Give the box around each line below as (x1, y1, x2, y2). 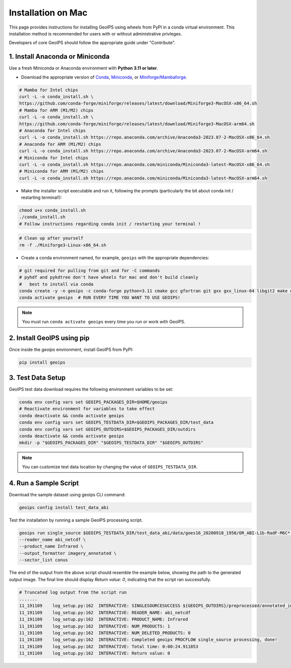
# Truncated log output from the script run (19, 589, 127, 595)
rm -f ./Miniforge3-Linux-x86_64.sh (19, 242, 107, 248)
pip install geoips (19, 359, 65, 365)
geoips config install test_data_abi (19, 505, 109, 510)
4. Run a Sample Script (9, 479, 79, 487)
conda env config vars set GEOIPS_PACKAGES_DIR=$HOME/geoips (19, 399, 168, 405)
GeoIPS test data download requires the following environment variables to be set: (9, 386, 174, 392)
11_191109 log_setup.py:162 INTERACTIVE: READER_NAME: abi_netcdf (19, 610, 191, 615)
